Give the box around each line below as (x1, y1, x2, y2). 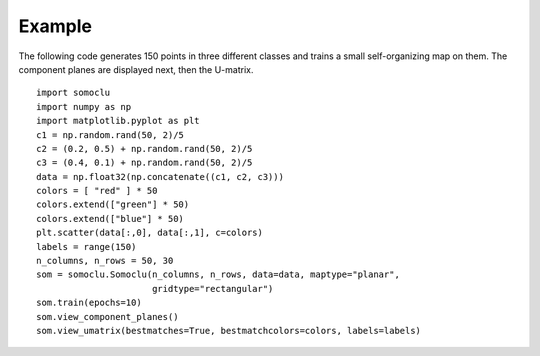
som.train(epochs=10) (36, 297, 142, 309)
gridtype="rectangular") (151, 283, 274, 294)
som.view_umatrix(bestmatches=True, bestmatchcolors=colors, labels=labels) (36, 325, 422, 336)
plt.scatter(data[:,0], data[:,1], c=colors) (36, 227, 264, 239)
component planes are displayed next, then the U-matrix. (18, 63, 254, 75)
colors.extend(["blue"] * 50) (36, 213, 185, 224)
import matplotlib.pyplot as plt (36, 115, 200, 127)
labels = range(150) (36, 241, 137, 252)
